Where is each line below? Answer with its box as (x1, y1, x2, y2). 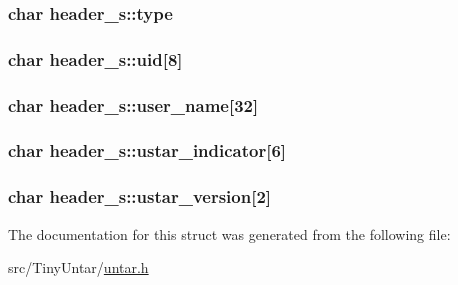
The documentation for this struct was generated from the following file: (8, 223, 451, 244)
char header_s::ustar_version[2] (8, 184, 272, 209)
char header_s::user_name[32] (8, 92, 259, 117)
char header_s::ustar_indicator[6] (8, 138, 287, 163)
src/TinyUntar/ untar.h (8, 257, 149, 278)
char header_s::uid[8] (8, 46, 183, 71)
